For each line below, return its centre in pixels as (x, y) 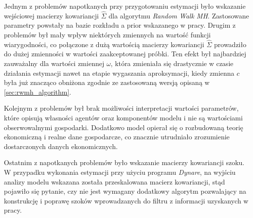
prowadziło (230, 44)
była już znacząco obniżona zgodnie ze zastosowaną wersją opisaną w (107, 82)
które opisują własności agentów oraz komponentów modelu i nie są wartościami (123, 117)
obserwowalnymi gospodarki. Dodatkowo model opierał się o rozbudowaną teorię (124, 127)
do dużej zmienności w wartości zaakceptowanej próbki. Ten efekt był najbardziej (125, 54)
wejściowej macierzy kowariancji (51, 15)
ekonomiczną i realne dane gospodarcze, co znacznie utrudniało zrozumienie (117, 137)
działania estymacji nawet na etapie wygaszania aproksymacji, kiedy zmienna (119, 73)
